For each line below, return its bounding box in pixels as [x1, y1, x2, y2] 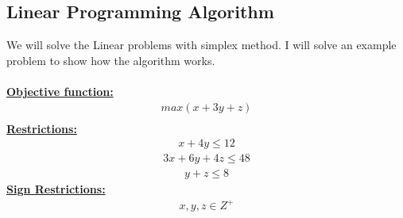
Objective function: [6, 82, 114, 99]
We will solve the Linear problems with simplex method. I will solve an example [6, 36, 397, 53]
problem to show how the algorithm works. [6, 52, 215, 68]
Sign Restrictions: [6, 181, 106, 197]
